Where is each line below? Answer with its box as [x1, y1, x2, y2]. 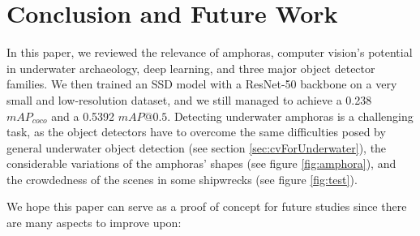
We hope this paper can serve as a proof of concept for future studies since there [6, 198, 407, 215]
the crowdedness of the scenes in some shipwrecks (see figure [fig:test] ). [6, 170, 358, 187]
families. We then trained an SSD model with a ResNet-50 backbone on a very [6, 75, 397, 92]
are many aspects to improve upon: [6, 214, 182, 231]
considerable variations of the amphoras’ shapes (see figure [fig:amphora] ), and [6, 155, 396, 172]
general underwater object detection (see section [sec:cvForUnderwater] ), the [6, 139, 387, 156]
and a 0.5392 [51, 107, 115, 124]
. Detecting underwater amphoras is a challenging [167, 107, 414, 124]
